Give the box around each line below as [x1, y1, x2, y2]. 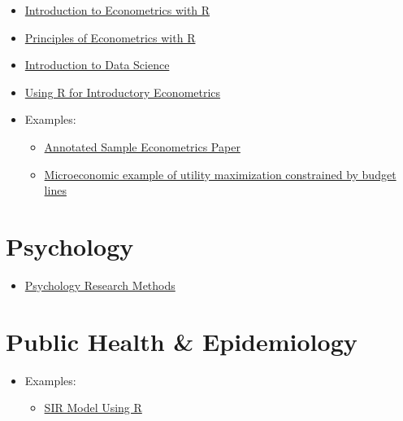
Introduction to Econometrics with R [24, 2, 210, 18]
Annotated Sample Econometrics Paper [44, 138, 240, 155]
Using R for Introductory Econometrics [24, 83, 221, 100]
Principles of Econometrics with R [24, 29, 196, 46]
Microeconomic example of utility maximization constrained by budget [44, 165, 396, 182]
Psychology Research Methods [24, 276, 175, 293]
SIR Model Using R [44, 399, 142, 416]
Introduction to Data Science [24, 56, 170, 73]
